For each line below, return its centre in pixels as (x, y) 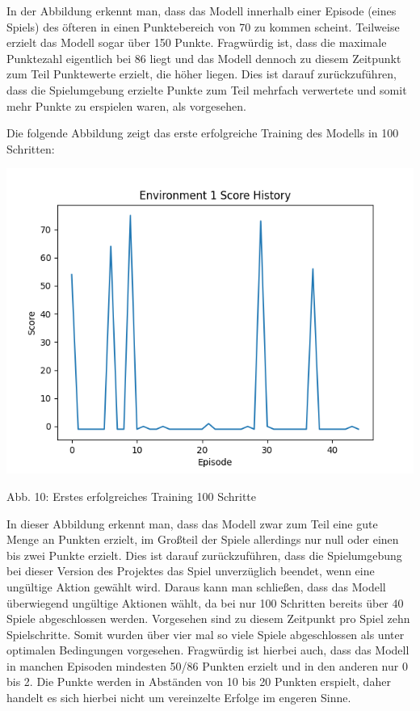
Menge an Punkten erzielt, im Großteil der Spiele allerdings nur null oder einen (203, 539)
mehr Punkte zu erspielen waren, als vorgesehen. (126, 105)
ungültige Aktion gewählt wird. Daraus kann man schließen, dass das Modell (196, 586)
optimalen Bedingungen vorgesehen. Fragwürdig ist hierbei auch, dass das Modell (208, 650)
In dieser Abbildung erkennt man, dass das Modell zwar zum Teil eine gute (192, 523)
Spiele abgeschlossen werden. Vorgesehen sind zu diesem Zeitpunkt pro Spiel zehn (208, 618)
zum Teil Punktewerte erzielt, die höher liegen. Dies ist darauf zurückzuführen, (202, 74)
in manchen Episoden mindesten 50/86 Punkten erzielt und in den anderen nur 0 (207, 665)
